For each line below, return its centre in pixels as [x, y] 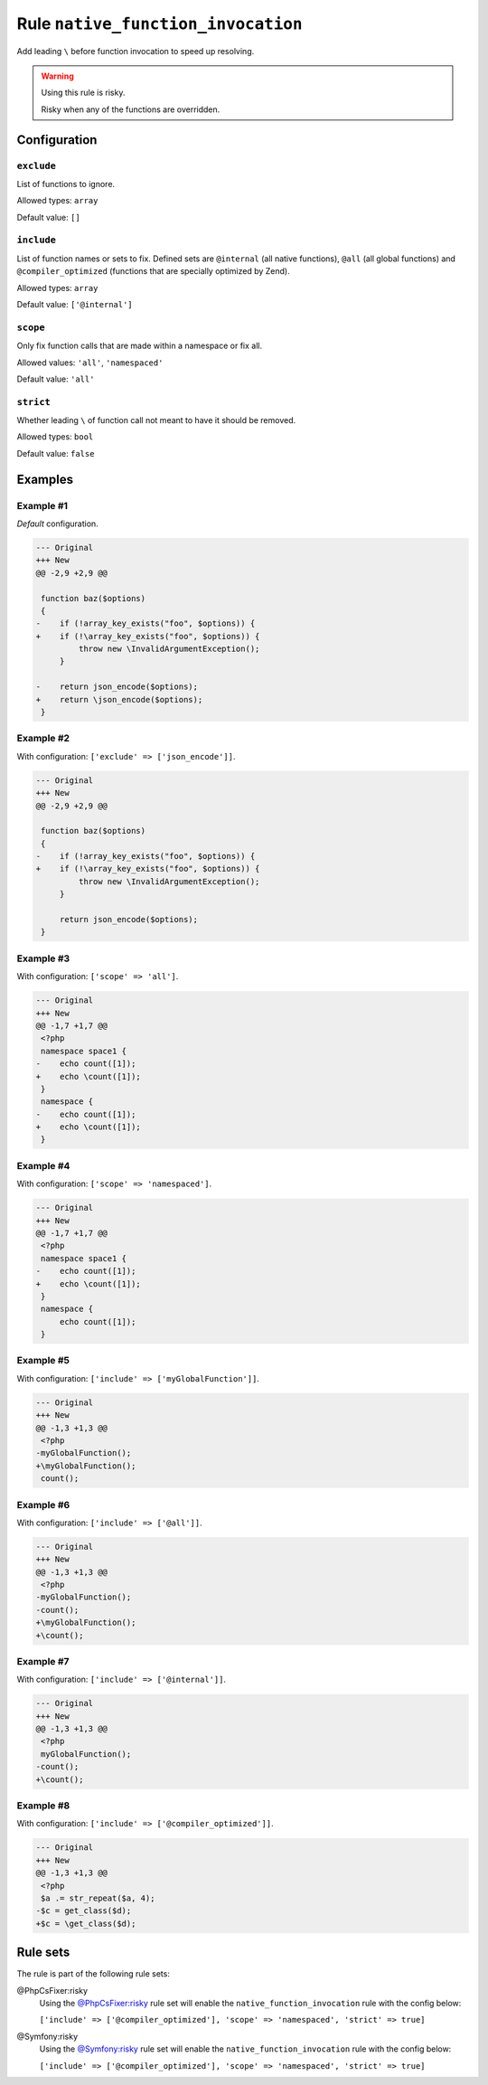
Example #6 [43, 1505]
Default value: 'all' [56, 379]
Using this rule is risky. [83, 93]
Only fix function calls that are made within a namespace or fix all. [139, 346]
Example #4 [43, 1165]
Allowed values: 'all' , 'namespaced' [90, 363]
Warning [57, 76]
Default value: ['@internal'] [75, 304]
